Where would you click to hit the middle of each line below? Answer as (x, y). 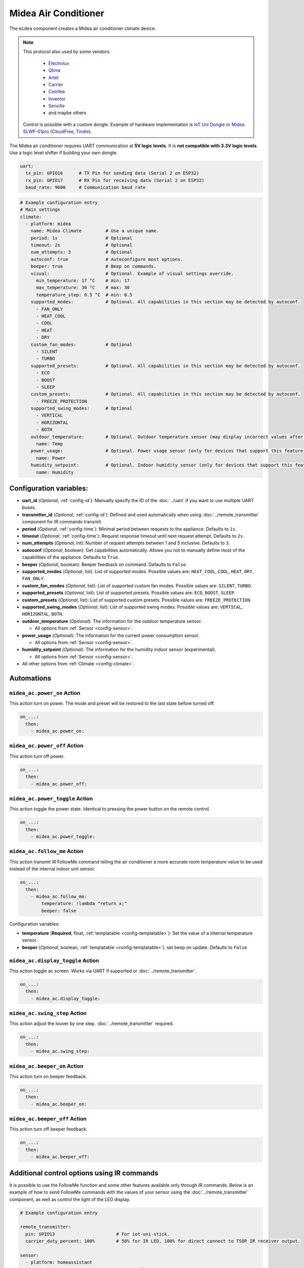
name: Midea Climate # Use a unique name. (95, 231)
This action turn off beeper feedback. (48, 1129)
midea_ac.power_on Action (45, 693)
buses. (29, 508)
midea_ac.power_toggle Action (51, 798)
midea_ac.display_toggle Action (54, 960)
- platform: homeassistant (59, 1262)
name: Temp (50, 444)
